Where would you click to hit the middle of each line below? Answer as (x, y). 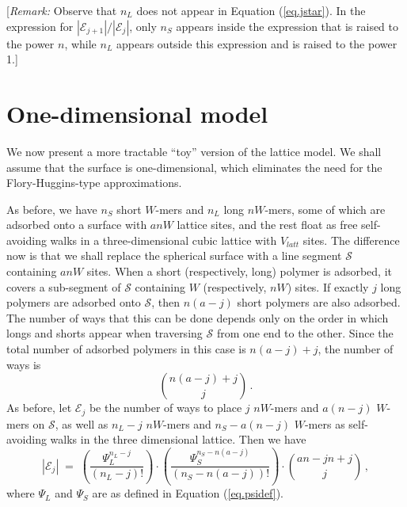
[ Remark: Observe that (62, 10)
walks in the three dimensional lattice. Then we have (178, 439)
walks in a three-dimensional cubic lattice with (164, 240)
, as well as (82, 423)
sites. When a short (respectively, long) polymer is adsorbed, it (240, 271)
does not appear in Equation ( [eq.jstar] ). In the (251, 10)
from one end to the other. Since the (305, 333)
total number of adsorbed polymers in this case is (126, 349)
